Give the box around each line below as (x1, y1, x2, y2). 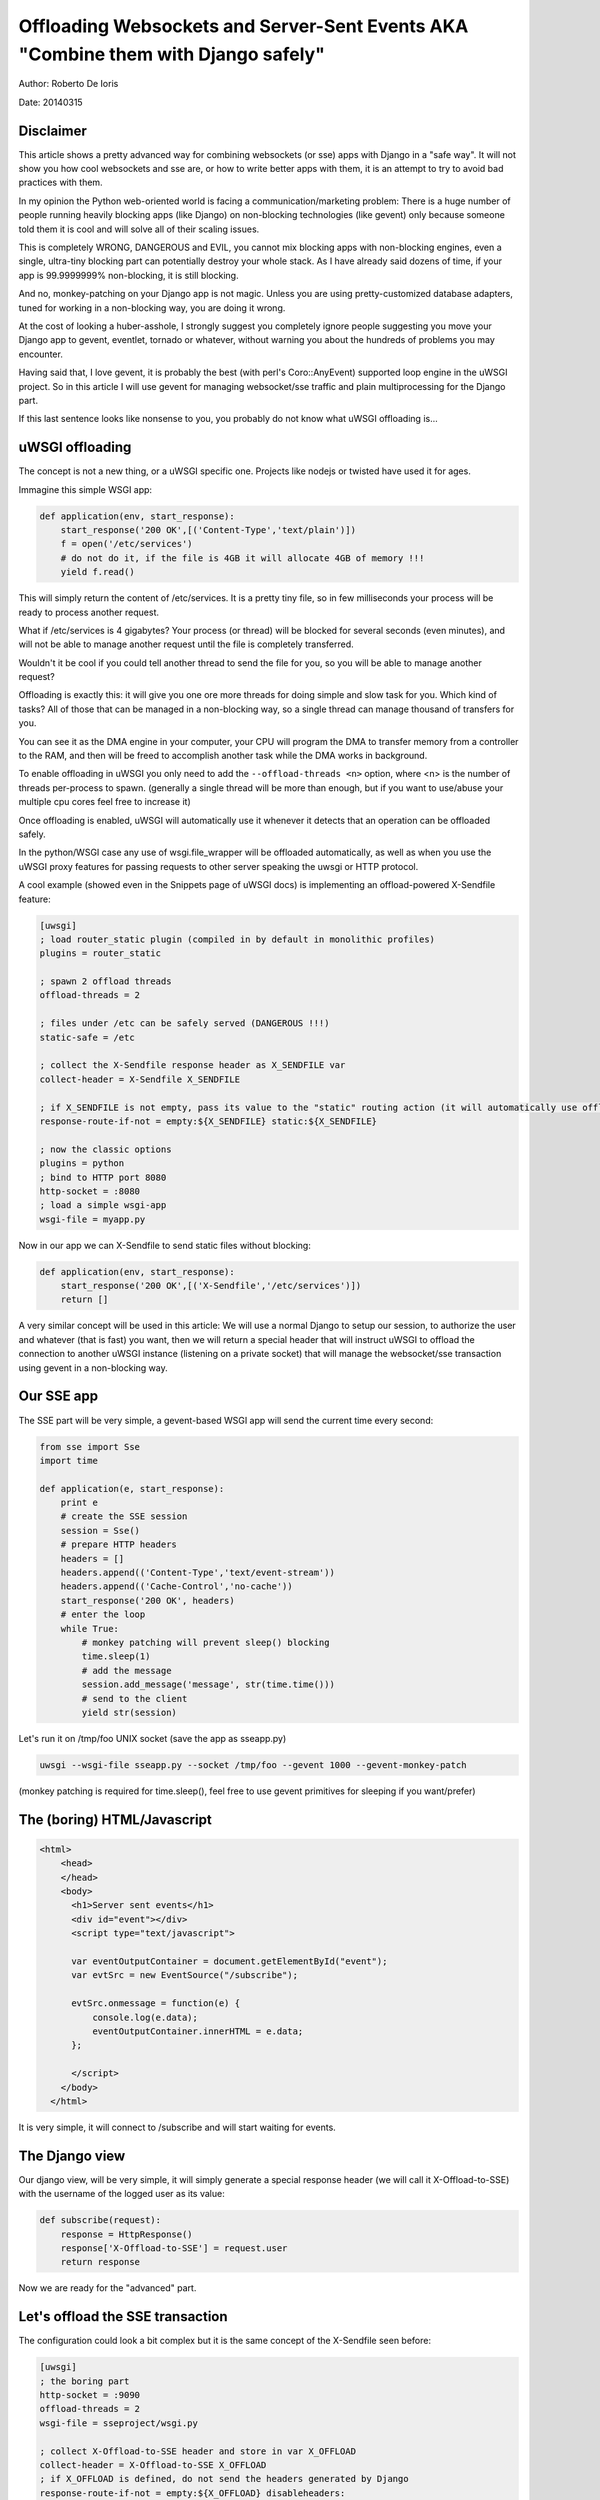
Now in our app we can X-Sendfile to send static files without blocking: (18, 1239, 312, 1251)
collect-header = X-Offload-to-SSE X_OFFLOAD (39, 2459, 267, 2470)
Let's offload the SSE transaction (18, 2308, 229, 2325)
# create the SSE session (60, 1511, 188, 1522)
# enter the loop (60, 1609, 146, 1620)
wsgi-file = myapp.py (39, 1213, 146, 1225)
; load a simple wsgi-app (39, 1200, 167, 1211)
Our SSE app (18, 1388, 99, 1405)
